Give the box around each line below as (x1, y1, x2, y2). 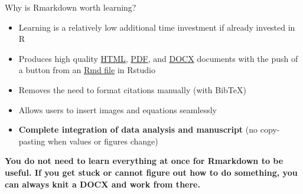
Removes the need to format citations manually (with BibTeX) (18, 83, 246, 96)
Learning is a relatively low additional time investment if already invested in (18, 21, 295, 33)
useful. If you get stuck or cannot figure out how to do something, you (5, 166, 298, 178)
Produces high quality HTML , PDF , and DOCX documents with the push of (18, 52, 298, 64)
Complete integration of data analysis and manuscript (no (18, 123, 258, 136)
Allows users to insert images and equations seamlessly (18, 103, 217, 116)
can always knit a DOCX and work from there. (5, 177, 200, 190)
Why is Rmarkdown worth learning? (5, 1, 136, 13)
